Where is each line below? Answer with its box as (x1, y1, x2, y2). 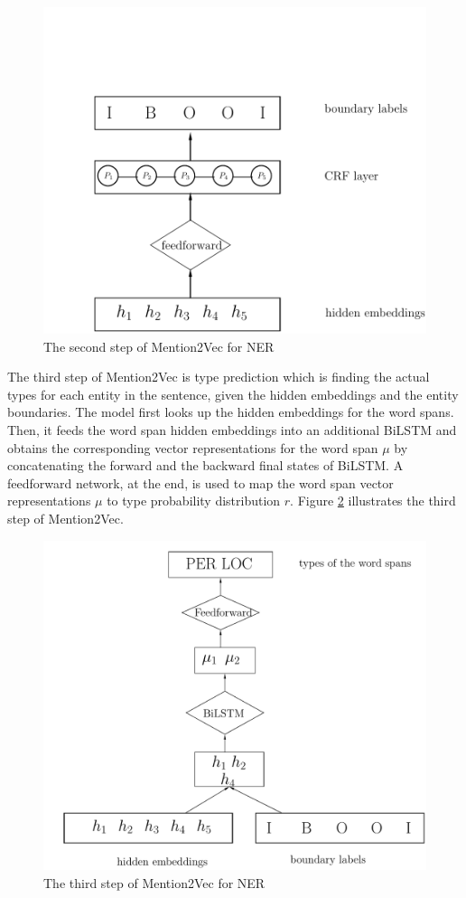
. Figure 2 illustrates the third (290, 491, 456, 510)
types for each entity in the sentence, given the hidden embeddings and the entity (7, 384, 459, 403)
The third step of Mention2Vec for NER (43, 873, 266, 892)
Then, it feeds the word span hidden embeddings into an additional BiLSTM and (7, 421, 457, 440)
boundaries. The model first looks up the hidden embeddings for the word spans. (7, 402, 454, 421)
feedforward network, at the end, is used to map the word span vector (7, 473, 394, 492)
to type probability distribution (107, 491, 281, 510)
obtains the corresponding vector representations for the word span (7, 438, 378, 457)
